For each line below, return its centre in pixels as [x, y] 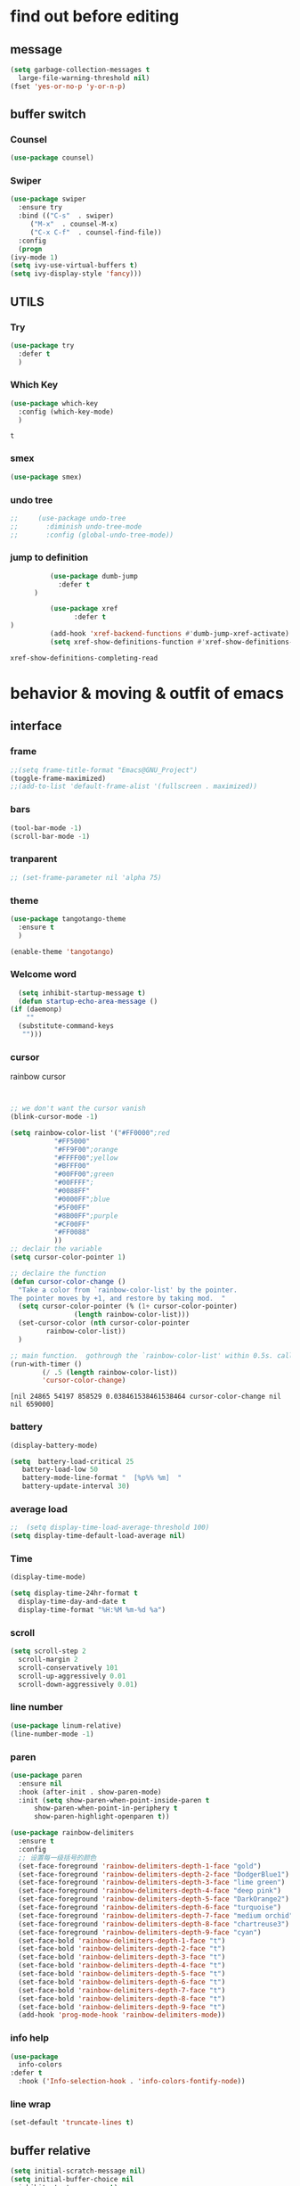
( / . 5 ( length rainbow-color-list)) [110, 1372]
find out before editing [95, 16]
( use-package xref [84, 609]
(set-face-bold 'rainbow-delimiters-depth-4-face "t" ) [122, 1966]
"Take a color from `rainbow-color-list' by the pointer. [128, 1290]
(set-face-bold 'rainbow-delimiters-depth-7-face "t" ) [122, 1990]
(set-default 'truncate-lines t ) [72, 2123]
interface [36, 726]
